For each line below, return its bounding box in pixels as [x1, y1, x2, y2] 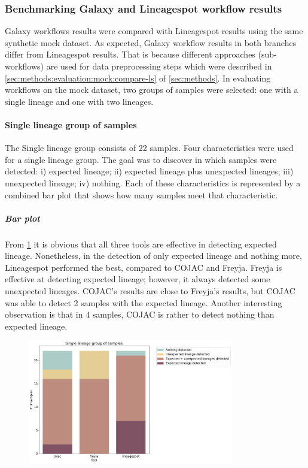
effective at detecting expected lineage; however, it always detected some [5, 273, 270, 285]
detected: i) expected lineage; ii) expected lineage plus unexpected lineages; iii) [5, 165, 294, 177]
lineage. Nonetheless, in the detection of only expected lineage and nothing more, [5, 249, 302, 262]
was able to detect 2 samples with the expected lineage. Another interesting [5, 296, 282, 309]
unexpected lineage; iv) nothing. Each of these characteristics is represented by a [5, 176, 301, 189]
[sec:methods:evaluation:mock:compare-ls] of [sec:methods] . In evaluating [5, 71, 271, 84]
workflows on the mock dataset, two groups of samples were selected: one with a [5, 83, 298, 96]
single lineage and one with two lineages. [5, 95, 154, 107]
